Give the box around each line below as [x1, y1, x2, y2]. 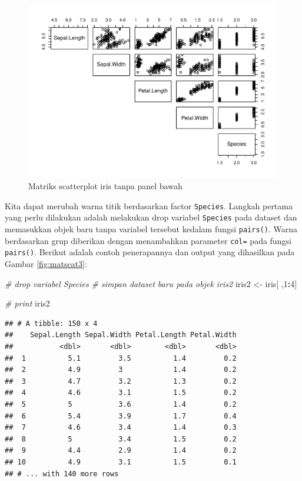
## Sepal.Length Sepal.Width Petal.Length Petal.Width [5, 331, 237, 340]
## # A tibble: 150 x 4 [5, 319, 98, 328]
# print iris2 [5, 297, 50, 309]
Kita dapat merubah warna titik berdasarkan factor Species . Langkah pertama [5, 199, 293, 212]
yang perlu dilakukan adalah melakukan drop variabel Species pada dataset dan [5, 211, 297, 223]
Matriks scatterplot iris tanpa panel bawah [28, 180, 182, 192]
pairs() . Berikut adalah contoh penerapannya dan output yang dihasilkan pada [5, 246, 295, 258]
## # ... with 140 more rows [5, 469, 119, 478]
